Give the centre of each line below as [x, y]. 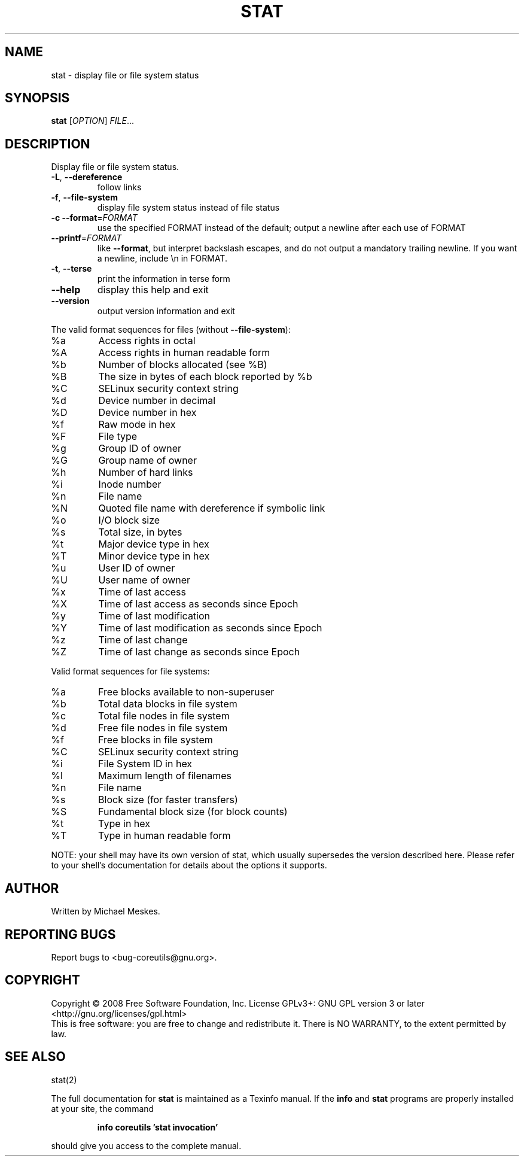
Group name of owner [147, 461]
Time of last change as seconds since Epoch [199, 652]
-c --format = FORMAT [94, 218]
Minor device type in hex [154, 556]
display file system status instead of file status [188, 208]
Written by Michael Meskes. [106, 911]
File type [118, 437]
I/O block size [129, 520]
